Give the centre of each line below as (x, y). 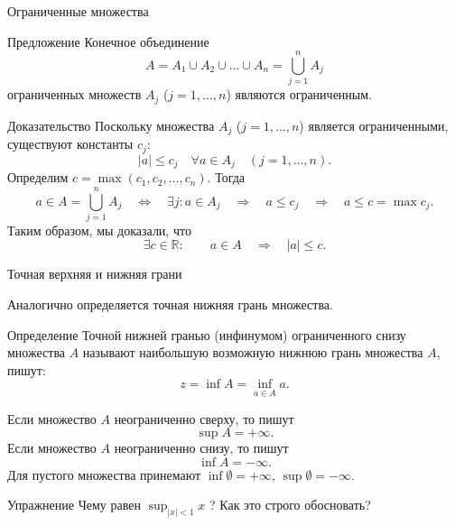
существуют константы (70, 144)
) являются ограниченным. (299, 94)
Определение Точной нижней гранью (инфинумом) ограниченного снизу (207, 334)
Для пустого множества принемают (104, 474)
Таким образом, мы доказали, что (99, 230)
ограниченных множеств (74, 94)
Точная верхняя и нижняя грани (95, 274)
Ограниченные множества (78, 11)
